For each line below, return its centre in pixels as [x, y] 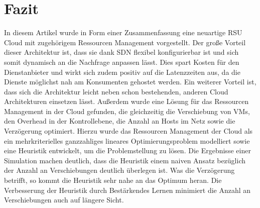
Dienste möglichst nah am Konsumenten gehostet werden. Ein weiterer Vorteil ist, [130, 82]
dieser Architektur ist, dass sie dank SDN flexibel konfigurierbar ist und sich [121, 52]
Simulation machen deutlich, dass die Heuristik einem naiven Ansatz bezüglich [125, 160]
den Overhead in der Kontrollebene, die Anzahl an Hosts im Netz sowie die [120, 121]
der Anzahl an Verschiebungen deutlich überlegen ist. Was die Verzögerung [119, 170]
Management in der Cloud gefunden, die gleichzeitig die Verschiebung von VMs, [127, 111]
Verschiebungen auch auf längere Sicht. [64, 200]
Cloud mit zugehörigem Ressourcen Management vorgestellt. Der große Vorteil [125, 42]
